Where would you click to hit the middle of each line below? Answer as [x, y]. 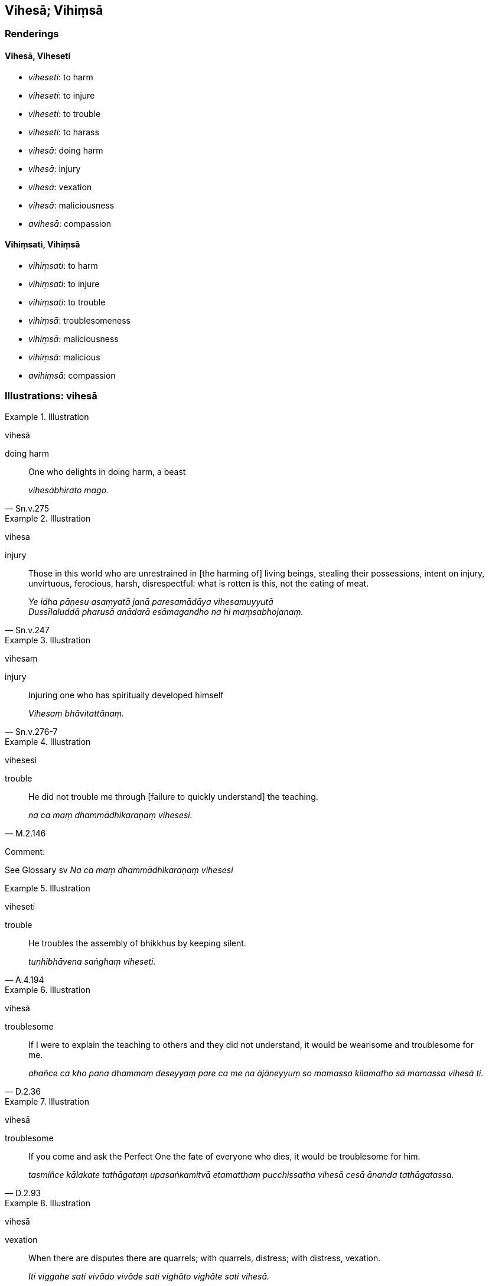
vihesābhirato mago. [69, 490]
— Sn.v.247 [27, 630]
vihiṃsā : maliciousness [74, 338]
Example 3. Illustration [48, 640]
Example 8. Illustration [48, 1203]
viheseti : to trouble [65, 113]
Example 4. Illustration [48, 741]
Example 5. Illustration [48, 888]
